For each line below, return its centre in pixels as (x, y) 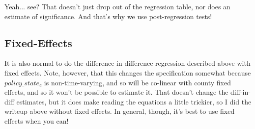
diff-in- (241, 92)
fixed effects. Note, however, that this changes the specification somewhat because (128, 72)
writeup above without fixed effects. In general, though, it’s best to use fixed (120, 111)
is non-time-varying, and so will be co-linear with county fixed (138, 82)
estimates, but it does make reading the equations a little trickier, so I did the (134, 101)
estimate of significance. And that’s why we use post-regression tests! (108, 16)
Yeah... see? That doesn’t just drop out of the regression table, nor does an (117, 6)
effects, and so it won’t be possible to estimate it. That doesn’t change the (116, 92)
